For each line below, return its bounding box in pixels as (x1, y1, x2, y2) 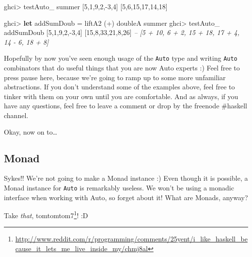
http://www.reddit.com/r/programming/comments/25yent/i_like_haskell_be (15, 234, 248, 244)
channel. (4, 110, 29, 120)
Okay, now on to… (4, 126, 58, 137)
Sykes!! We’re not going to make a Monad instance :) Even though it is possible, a (4, 173, 248, 183)
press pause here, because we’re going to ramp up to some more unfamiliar (4, 72, 226, 82)
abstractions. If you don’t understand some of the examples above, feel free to (4, 82, 235, 92)
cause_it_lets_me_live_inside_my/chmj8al (15, 243, 148, 254)
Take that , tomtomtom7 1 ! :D (4, 209, 88, 220)
